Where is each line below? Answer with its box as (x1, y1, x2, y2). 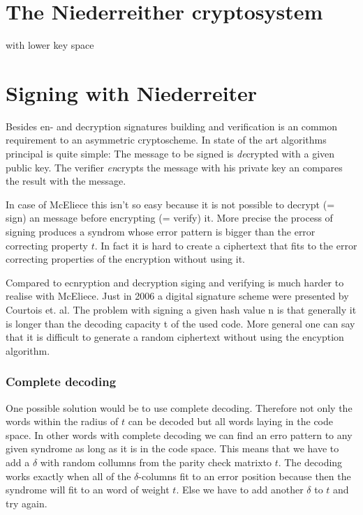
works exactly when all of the (6, 468, 131, 483)
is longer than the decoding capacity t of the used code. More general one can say (6, 316, 355, 330)
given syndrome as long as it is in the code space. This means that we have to (6, 441, 339, 456)
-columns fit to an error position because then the (138, 468, 351, 483)
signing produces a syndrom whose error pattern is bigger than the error (6, 224, 316, 238)
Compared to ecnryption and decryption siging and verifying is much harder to (6, 275, 344, 289)
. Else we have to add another (176, 482, 304, 497)
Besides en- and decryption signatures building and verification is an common (6, 118, 338, 133)
